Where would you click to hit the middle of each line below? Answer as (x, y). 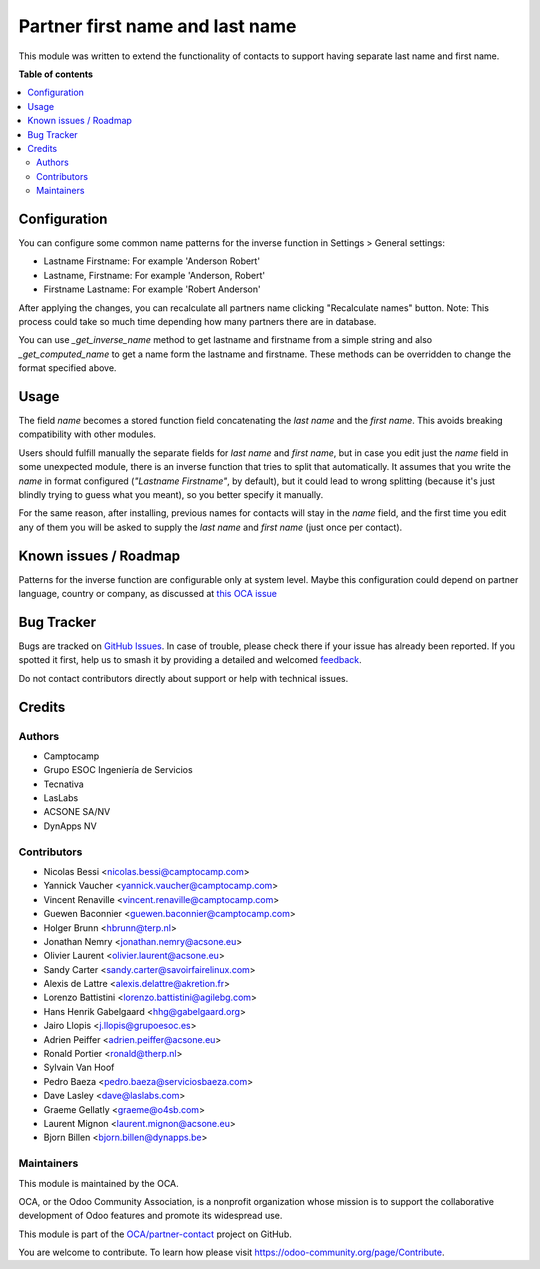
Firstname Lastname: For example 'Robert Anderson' (152, 289)
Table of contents (56, 74)
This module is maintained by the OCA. (98, 1183)
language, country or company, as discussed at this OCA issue (148, 594)
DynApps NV (70, 826)
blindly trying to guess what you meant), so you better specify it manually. (171, 494)
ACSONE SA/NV (77, 812)
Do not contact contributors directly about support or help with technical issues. (183, 678)
